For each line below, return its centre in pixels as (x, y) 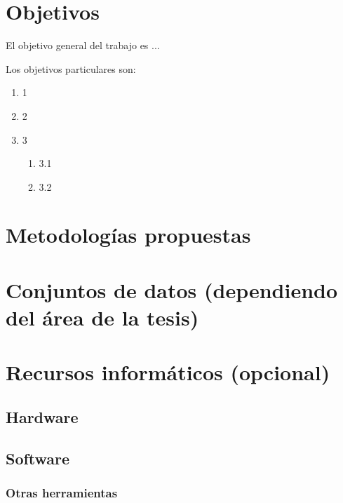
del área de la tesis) (102, 317)
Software (38, 458)
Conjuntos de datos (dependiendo (172, 289)
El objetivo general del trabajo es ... (83, 45)
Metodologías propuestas (128, 235)
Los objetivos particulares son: (71, 68)
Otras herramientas (62, 493)
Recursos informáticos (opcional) (168, 372)
